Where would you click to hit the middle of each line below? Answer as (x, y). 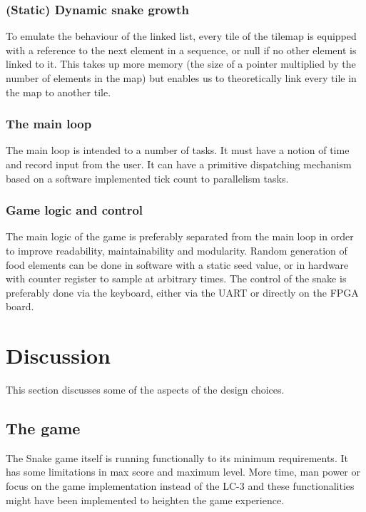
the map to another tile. (59, 92)
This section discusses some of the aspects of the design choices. (145, 390)
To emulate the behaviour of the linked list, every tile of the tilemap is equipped (181, 36)
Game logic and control (75, 210)
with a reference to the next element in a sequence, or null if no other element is (181, 50)
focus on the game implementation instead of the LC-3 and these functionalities (180, 486)
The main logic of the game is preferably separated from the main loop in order (180, 236)
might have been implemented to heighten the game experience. (145, 500)
